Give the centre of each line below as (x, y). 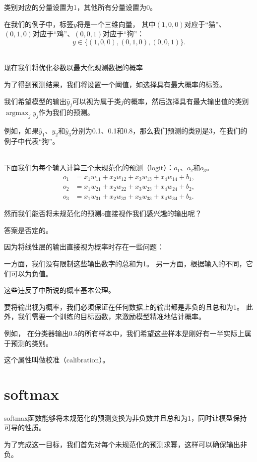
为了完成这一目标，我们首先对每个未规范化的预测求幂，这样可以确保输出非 (126, 444)
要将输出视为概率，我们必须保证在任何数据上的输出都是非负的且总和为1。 (124, 306)
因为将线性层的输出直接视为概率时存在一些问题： (84, 247)
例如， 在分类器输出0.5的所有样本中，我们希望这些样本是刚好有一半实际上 (124, 333)
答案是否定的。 (28, 230)
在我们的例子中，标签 (39, 24)
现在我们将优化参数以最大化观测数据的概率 (73, 67)
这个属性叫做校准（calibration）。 (57, 360)
